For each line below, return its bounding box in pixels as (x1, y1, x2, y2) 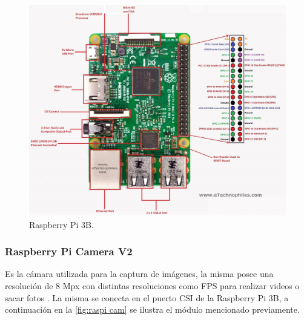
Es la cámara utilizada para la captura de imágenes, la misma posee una (5, 267, 274, 280)
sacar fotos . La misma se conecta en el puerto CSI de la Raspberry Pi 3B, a (5, 291, 289, 304)
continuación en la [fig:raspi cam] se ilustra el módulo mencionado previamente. (5, 303, 300, 316)
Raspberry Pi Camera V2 (5, 244, 133, 259)
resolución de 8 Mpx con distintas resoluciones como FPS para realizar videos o (5, 279, 300, 292)
